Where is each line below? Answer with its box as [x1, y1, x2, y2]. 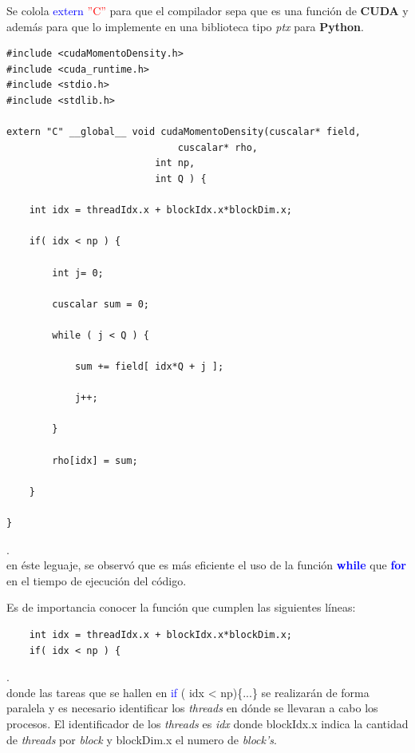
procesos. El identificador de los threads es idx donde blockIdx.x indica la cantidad [6, 715, 409, 731]
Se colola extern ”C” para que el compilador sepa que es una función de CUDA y [6, 2, 409, 18]
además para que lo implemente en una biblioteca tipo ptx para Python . [6, 18, 364, 34]
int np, [155, 157, 196, 169]
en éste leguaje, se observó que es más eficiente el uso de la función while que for [6, 557, 407, 573]
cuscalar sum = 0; [52, 298, 149, 310]
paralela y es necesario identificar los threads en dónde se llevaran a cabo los [6, 699, 378, 716]
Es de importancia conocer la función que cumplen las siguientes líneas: [6, 599, 356, 616]
